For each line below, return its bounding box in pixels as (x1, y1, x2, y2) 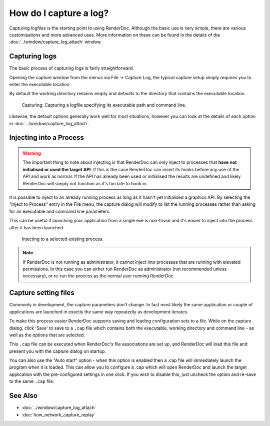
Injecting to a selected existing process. (21, 236, 104, 242)
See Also (9, 391, 37, 400)
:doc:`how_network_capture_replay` (21, 411, 96, 417)
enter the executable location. (9, 82, 71, 88)
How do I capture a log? (9, 8, 109, 19)
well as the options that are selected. (9, 332, 85, 338)
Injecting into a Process (9, 133, 84, 142)
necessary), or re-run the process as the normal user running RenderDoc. (22, 273, 175, 279)
